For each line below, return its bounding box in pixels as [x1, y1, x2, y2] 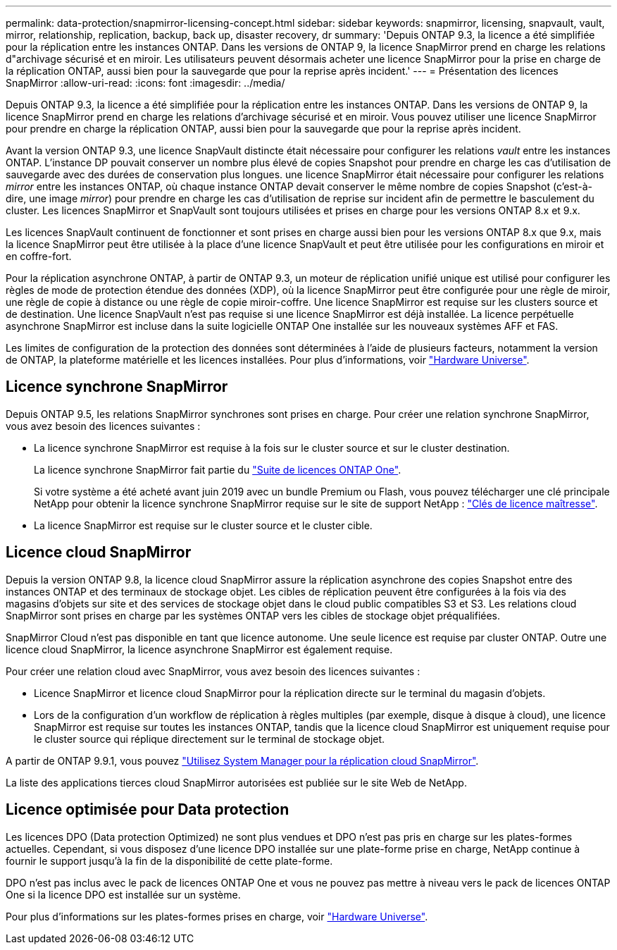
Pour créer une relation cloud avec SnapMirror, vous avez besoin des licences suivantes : [6, 665, 420, 677]
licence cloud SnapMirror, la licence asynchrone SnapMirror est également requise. [6, 643, 393, 655]
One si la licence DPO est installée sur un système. [6, 888, 241, 901]
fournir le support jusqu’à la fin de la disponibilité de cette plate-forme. [6, 854, 333, 867]
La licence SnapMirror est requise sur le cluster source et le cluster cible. [34, 519, 373, 531]
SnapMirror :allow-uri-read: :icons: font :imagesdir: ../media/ [6, 77, 285, 89]
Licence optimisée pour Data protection [6, 801, 289, 819]
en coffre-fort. [6, 250, 72, 262]
